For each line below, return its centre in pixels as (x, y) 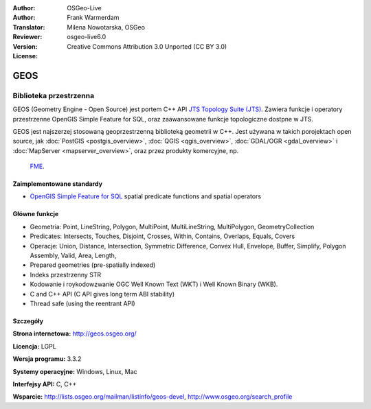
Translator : (29, 27)
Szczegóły (28, 321)
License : (25, 56)
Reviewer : (27, 37)
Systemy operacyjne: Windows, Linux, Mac (75, 371)
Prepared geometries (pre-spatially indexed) (93, 265)
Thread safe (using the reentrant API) (82, 303)
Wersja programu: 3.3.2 (47, 359)
